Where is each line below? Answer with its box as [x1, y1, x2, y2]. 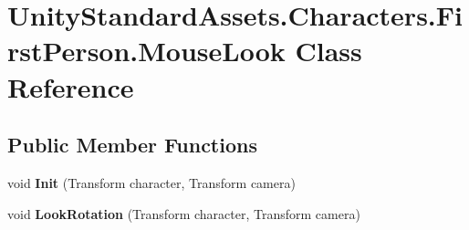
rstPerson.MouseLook [7, 32, 286, 69]
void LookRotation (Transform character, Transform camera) [7, 204, 360, 223]
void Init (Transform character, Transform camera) [7, 172, 296, 192]
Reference [7, 68, 134, 105]
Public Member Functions [7, 131, 257, 159]
